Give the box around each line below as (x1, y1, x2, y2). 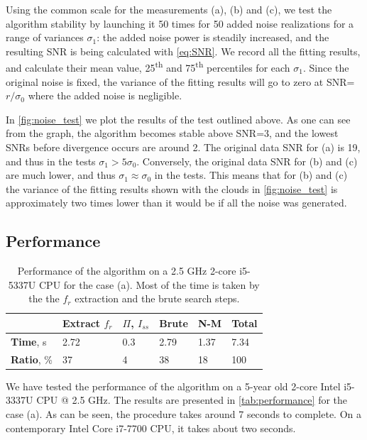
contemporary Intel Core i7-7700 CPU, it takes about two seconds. (6, 420, 296, 435)
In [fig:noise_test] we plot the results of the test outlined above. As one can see (6, 111, 351, 126)
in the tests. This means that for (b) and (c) (154, 167, 348, 182)
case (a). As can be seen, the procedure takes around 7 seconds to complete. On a (6, 406, 362, 421)
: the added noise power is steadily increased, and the (97, 30, 329, 45)
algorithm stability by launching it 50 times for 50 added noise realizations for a (6, 16, 354, 31)
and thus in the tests (6, 153, 96, 168)
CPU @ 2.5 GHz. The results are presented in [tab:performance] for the (36, 392, 348, 407)
